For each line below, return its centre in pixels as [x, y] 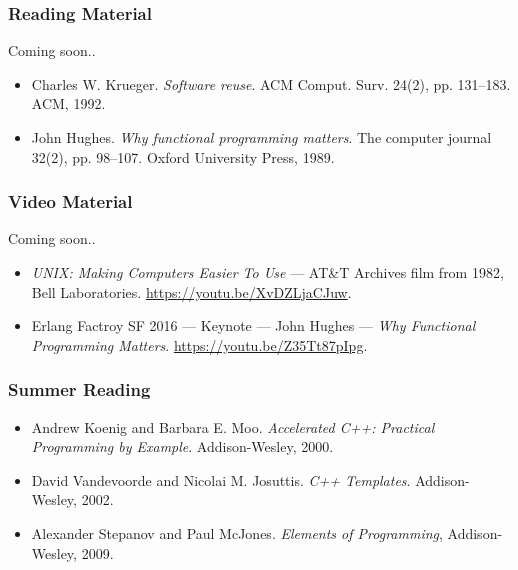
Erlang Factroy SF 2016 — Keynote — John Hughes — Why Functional [253, 325]
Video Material [70, 201]
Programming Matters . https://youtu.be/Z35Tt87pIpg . [199, 344]
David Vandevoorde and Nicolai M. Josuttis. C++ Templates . [221, 479]
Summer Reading [79, 389]
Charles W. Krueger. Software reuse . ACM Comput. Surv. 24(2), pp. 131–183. [271, 83]
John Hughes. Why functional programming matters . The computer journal [261, 137]
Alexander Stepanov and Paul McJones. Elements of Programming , [237, 532]
